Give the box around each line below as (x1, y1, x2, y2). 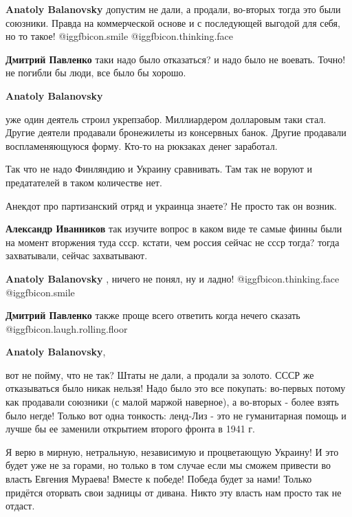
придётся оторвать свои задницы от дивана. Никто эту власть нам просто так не (5, 485, 342, 499)
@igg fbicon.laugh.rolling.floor (5, 321, 128, 335)
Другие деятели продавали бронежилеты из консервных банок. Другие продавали (5, 125, 346, 140)
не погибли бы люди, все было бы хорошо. (5, 65, 186, 80)
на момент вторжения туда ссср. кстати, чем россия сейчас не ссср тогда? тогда (5, 234, 340, 249)
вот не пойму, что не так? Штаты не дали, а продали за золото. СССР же (5, 367, 314, 382)
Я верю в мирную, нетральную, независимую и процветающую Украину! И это (5, 444, 339, 459)
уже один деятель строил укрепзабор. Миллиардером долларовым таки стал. (5, 111, 327, 126)
